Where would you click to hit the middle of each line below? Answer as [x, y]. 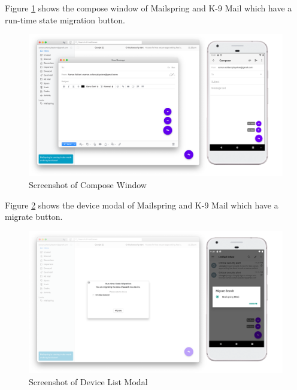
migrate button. [34, 217]
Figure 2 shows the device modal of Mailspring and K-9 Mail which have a [142, 205]
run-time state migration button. [65, 19]
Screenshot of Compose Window [88, 185]
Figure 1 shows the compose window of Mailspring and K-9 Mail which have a [148, 8]
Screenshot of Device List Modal [88, 381]
